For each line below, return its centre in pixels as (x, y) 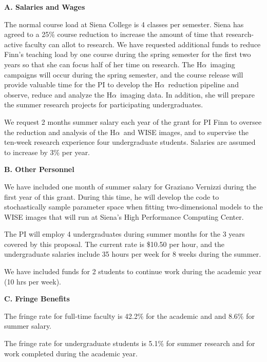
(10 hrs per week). (33, 281)
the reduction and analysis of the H (60, 132)
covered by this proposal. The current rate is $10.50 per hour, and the (115, 244)
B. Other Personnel (39, 169)
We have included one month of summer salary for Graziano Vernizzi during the (130, 186)
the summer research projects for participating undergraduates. (104, 104)
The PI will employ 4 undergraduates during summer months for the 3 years (125, 234)
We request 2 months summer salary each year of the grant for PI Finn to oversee (133, 121)
